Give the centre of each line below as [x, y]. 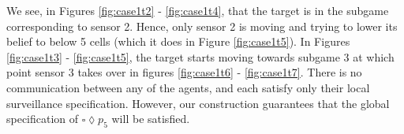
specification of [43, 119]
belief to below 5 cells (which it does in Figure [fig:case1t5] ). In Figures [178, 41]
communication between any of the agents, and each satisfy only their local [188, 87]
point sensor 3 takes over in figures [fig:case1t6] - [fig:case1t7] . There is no [184, 72]
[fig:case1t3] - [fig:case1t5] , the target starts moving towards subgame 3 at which [200, 56]
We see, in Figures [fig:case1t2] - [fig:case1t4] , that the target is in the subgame [198, 10]
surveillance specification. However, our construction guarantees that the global [198, 103]
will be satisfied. [151, 119]
